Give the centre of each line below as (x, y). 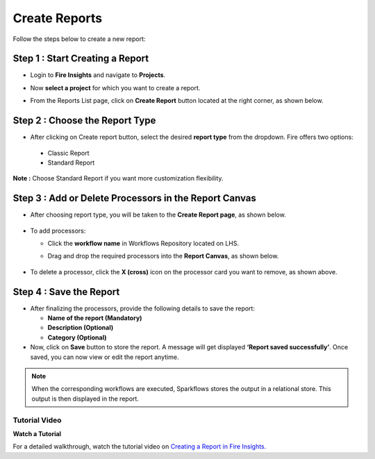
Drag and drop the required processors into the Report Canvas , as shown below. (163, 256)
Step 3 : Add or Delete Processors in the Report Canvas (135, 198)
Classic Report (68, 153)
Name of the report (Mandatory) (95, 318)
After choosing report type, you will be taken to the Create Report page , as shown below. (158, 215)
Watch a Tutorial (37, 433)
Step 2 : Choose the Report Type (84, 120)
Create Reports (58, 18)
